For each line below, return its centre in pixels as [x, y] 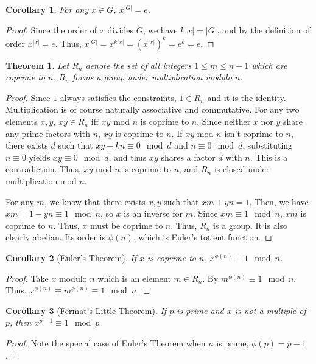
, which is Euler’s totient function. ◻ [202, 237]
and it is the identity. [247, 97]
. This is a [269, 157]
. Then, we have [279, 201]
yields [40, 157]
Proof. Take [27, 278]
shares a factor [188, 157]
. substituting [268, 145]
